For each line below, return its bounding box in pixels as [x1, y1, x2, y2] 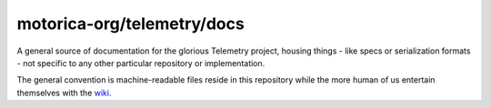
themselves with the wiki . [16, 87, 112, 98]
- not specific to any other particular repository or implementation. [16, 57, 266, 68]
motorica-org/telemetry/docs [16, 14, 245, 34]
